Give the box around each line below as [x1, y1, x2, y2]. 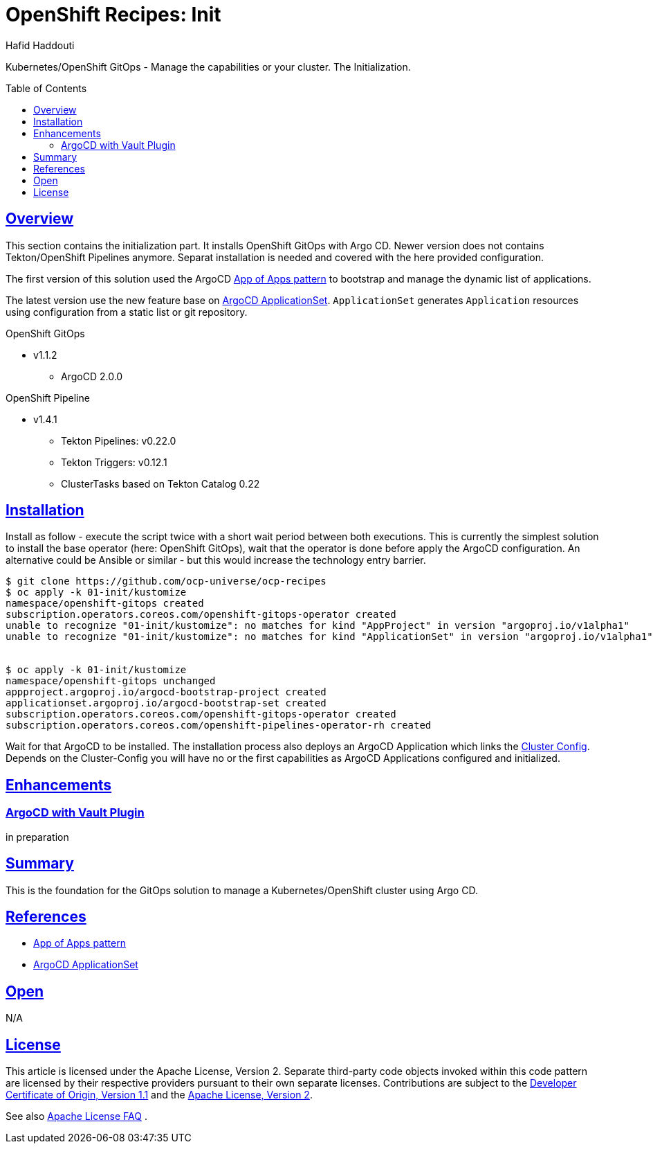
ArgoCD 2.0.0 [61, 370, 123, 382]
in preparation [6, 830, 69, 843]
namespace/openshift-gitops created [6, 598, 204, 609]
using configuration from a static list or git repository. [6, 305, 248, 318]
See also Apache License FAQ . [6, 1110, 147, 1123]
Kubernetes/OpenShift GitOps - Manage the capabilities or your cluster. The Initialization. [6, 60, 411, 73]
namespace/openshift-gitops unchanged [6, 675, 216, 687]
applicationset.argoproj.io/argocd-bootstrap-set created [6, 697, 326, 709]
